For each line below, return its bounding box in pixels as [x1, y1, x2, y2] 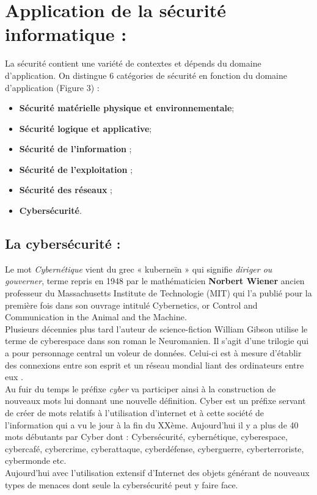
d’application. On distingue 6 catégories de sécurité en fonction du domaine [5, 68, 287, 81]
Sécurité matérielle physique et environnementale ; [19, 101, 235, 114]
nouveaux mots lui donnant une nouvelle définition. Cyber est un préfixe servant [5, 394, 306, 407]
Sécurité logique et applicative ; [19, 122, 152, 134]
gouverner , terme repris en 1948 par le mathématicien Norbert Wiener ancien [5, 274, 305, 287]
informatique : [5, 21, 127, 46]
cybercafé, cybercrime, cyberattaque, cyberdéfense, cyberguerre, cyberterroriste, [5, 442, 304, 455]
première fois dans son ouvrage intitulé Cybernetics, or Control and [5, 298, 258, 311]
